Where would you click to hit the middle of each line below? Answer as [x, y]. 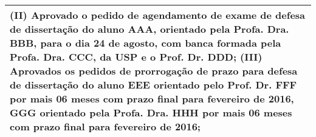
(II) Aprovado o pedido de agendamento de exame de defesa [158, 15]
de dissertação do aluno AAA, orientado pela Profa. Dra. [149, 29]
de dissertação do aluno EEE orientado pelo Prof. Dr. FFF [153, 85]
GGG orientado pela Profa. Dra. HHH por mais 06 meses [151, 112]
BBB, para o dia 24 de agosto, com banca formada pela [146, 43]
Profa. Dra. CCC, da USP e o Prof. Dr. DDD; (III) [136, 57]
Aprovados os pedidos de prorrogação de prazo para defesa [154, 71]
